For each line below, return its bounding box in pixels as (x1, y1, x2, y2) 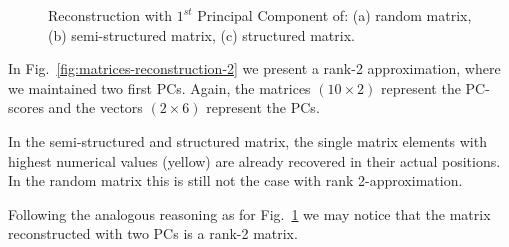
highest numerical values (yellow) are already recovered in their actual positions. (8, 150, 501, 171)
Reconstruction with (48, 5, 172, 25)
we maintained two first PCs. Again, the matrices (8, 77, 311, 98)
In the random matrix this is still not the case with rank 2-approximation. (8, 170, 463, 191)
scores (8, 97, 44, 118)
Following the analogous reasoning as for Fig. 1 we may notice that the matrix (8, 203, 491, 224)
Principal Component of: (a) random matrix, (197, 5, 472, 25)
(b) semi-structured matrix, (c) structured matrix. (48, 24, 355, 45)
